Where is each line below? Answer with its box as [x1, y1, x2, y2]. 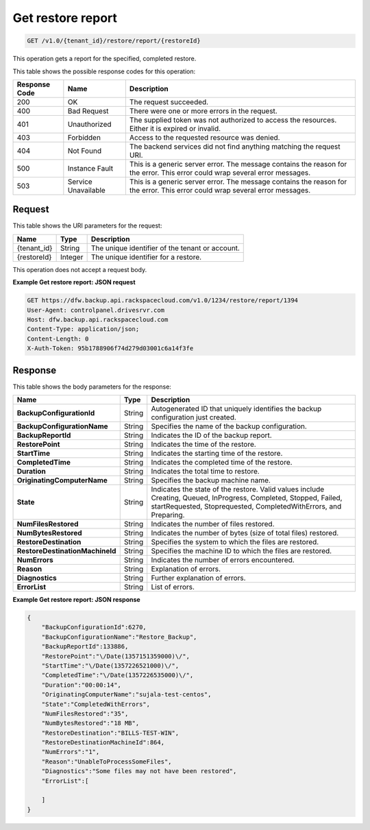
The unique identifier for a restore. [90, 252, 202, 262]
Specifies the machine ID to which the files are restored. [151, 546, 332, 556]
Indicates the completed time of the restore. [151, 458, 293, 467]
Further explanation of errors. [151, 573, 246, 583]
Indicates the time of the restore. [151, 439, 256, 449]
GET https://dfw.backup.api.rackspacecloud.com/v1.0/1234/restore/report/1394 [27, 297, 298, 304]
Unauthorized [67, 119, 112, 129]
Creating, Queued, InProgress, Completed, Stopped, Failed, [151, 493, 343, 503]
